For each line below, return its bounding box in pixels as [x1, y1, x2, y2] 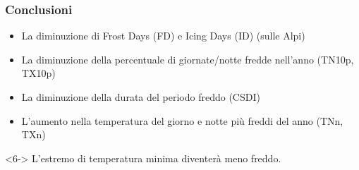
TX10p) [21, 66, 56, 80]
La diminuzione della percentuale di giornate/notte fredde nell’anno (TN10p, [21, 51, 354, 66]
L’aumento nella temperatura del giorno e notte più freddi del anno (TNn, [21, 113, 343, 128]
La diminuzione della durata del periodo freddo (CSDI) [21, 90, 260, 104]
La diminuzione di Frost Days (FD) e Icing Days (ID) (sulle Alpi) [21, 28, 305, 43]
